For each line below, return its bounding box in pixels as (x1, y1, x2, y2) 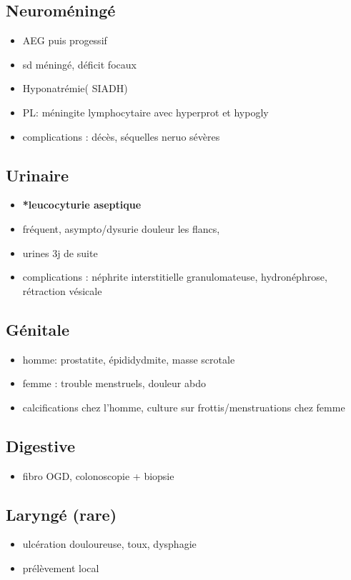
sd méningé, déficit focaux (22, 56, 137, 71)
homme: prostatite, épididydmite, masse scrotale (22, 351, 235, 366)
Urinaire (6, 164, 69, 186)
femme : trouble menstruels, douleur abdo (22, 376, 206, 391)
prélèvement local (22, 560, 99, 575)
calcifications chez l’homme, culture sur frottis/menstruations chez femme (22, 399, 345, 414)
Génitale (6, 318, 70, 340)
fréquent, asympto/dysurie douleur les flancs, (22, 221, 220, 236)
